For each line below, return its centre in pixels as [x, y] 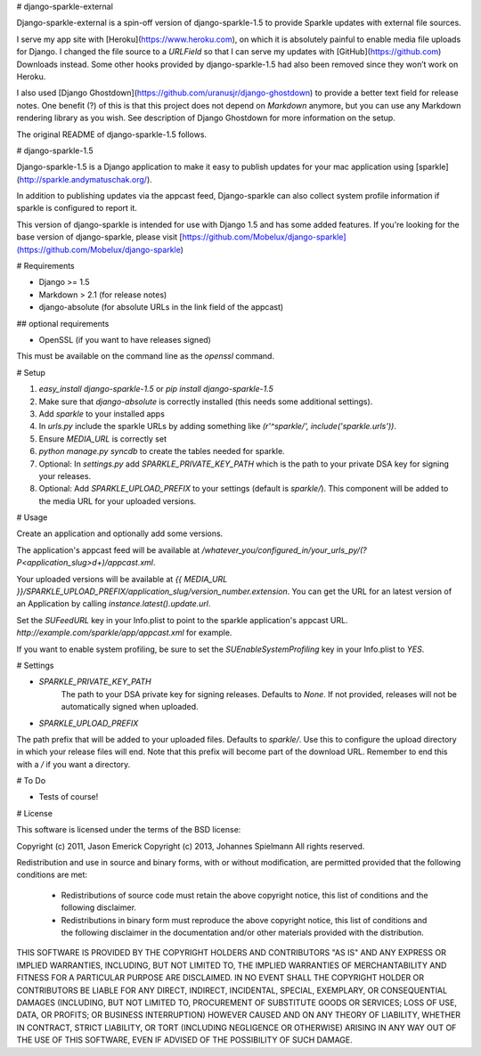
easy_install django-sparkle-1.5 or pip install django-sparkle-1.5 [156, 389]
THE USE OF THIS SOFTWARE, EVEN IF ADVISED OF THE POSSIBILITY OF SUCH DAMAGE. [185, 1040]
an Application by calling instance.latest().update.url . [114, 604]
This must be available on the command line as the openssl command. [146, 356]
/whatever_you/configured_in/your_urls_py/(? [284, 550]
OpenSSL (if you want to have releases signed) [125, 339]
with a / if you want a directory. [73, 764]
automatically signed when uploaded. [130, 707]
